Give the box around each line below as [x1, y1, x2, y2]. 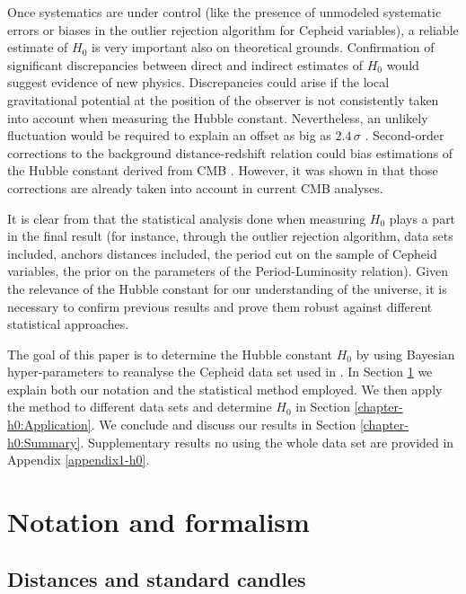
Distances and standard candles [7, 564, 306, 592]
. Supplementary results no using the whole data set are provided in [80, 432, 454, 451]
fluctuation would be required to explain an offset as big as [7, 126, 331, 145]
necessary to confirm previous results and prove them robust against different [7, 297, 433, 315]
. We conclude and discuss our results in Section [91, 415, 356, 434]
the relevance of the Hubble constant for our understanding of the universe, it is [7, 279, 447, 297]
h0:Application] [7, 415, 92, 434]
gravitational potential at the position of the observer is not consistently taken [7, 90, 439, 109]
